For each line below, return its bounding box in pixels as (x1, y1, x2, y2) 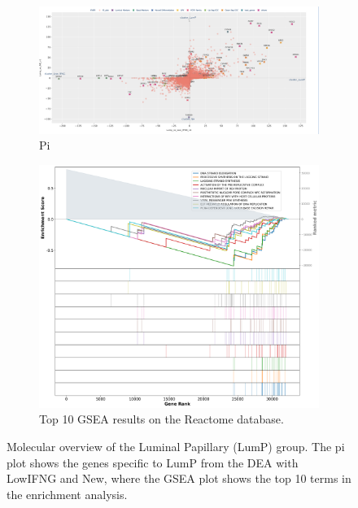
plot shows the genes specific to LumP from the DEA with (7, 454, 299, 471)
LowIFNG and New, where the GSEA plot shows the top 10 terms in (7, 470, 351, 487)
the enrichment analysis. (7, 485, 128, 502)
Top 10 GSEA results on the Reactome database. (39, 410, 284, 428)
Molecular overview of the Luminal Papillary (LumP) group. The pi (7, 437, 345, 454)
